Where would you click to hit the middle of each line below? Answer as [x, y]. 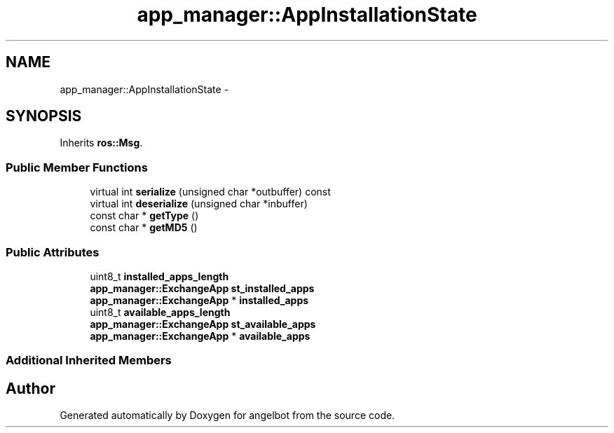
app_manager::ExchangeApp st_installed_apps [202, 288]
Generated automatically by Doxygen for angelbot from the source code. [227, 415]
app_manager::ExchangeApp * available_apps [200, 336]
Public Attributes [53, 252]
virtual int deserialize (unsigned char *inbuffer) [199, 204]
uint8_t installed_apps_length [159, 276]
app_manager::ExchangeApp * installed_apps [199, 300]
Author [30, 388]
